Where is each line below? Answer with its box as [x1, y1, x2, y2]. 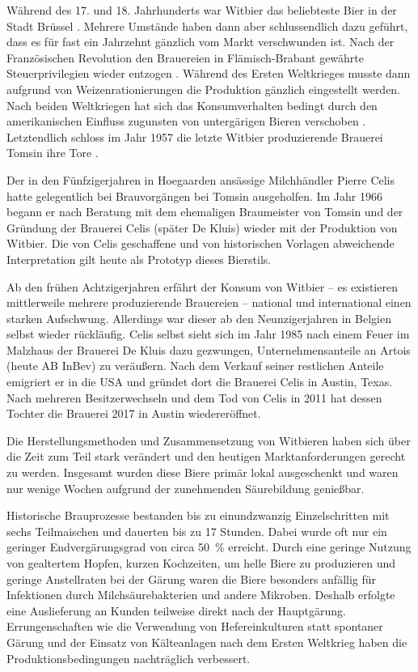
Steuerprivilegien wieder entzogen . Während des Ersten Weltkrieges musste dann [6, 65, 411, 82]
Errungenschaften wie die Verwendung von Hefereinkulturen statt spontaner [6, 618, 383, 635]
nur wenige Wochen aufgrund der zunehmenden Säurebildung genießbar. [6, 479, 365, 496]
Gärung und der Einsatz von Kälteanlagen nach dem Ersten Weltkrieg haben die [6, 633, 407, 650]
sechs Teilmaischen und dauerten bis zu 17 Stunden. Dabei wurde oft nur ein [6, 522, 387, 539]
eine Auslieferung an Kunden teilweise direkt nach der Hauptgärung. [6, 602, 346, 619]
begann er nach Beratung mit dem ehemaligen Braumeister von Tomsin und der [6, 203, 403, 220]
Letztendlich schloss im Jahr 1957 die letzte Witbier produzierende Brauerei [6, 128, 383, 145]
